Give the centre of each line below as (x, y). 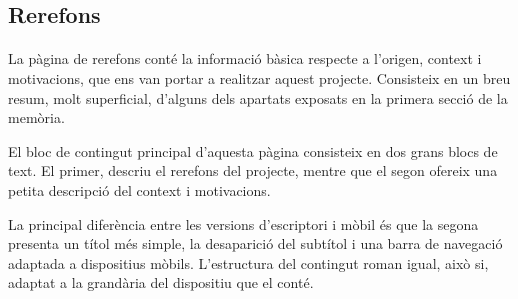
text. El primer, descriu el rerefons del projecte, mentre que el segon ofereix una (253, 170)
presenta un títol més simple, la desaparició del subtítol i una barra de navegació (255, 243)
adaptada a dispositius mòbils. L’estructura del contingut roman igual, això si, (248, 262)
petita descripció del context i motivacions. (139, 189)
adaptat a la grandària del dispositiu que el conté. (161, 282)
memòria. (36, 117)
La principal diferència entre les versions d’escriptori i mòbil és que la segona (243, 223)
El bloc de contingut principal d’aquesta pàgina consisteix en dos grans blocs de (253, 150)
